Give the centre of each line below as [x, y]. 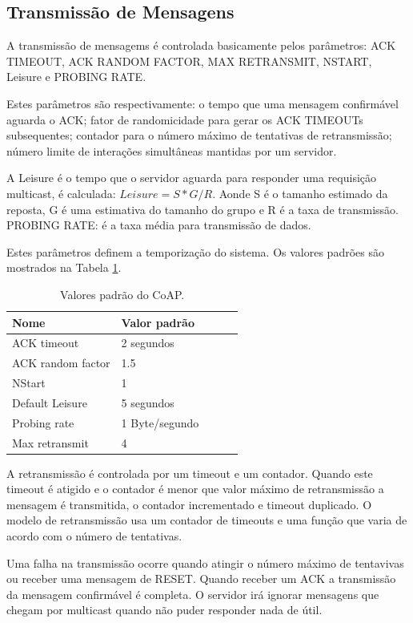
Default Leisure [50, 402]
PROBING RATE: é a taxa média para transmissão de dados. [159, 225]
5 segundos [148, 402]
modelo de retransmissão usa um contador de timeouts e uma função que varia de [207, 520]
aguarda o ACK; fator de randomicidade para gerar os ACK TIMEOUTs [185, 119]
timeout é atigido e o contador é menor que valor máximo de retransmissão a [195, 489]
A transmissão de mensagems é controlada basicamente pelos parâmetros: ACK [201, 45]
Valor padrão [158, 322]
